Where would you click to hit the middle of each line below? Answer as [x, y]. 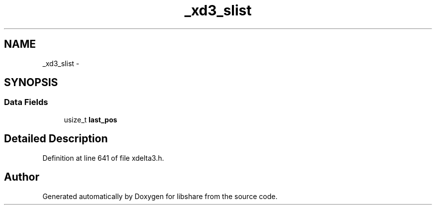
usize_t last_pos [91, 119]
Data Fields [26, 102]
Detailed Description [56, 139]
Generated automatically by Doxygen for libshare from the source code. [160, 196]
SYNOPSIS [31, 83]
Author [22, 177]
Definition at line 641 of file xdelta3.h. [103, 158]
